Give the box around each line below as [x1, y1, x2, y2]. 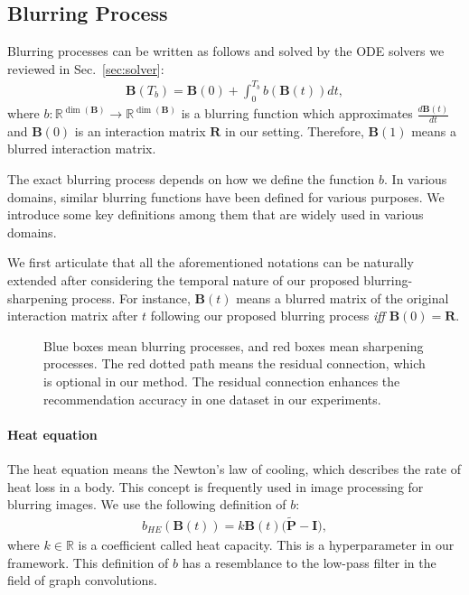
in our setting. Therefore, [225, 121, 364, 140]
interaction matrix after [7, 306, 138, 325]
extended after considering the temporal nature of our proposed [7, 271, 360, 290]
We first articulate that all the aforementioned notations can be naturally [7, 253, 414, 272]
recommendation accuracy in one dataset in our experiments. [43, 389, 381, 408]
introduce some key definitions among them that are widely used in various [7, 205, 424, 224]
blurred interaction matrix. [7, 139, 156, 158]
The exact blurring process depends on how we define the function [7, 170, 375, 189]
